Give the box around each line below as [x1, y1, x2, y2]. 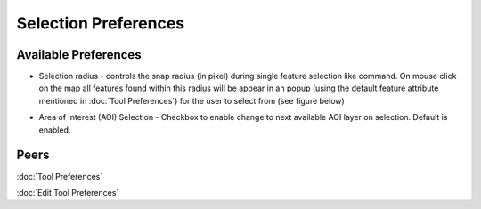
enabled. [38, 125, 71, 135]
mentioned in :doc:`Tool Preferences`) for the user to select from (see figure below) [38, 95, 345, 106]
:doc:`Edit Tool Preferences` [16, 187, 119, 197]
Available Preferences [16, 47, 142, 62]
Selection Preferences [16, 13, 185, 33]
